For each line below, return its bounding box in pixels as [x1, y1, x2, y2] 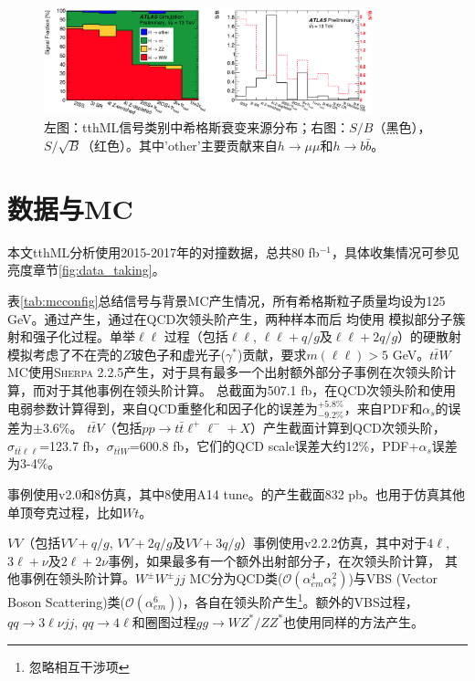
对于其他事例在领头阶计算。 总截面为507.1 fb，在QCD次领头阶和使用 [45, 380, 456, 399]
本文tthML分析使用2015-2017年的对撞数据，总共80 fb [7, 242, 320, 261]
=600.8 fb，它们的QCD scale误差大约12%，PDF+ [129, 435, 419, 455]
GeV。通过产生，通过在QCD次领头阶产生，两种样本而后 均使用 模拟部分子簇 [7, 309, 466, 328]
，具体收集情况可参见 [331, 242, 459, 261]
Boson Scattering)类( [7, 592, 126, 611]
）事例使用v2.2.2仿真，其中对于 [240, 533, 427, 552]
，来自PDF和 [343, 398, 423, 417]
